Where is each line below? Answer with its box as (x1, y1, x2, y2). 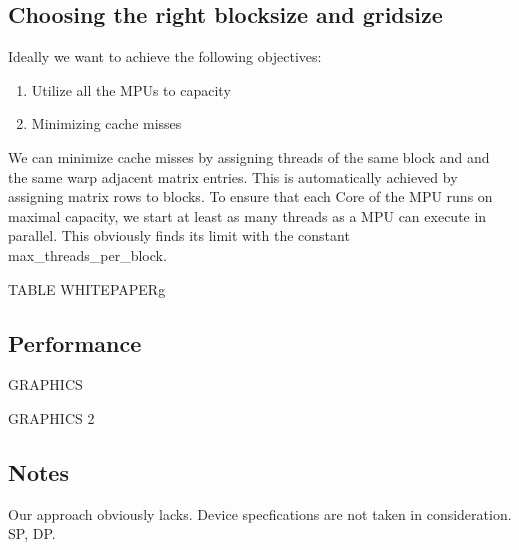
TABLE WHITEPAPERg (8, 278, 166, 299)
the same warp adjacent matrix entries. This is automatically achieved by (8, 166, 458, 187)
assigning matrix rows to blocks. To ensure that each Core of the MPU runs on (8, 186, 493, 207)
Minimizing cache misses (31, 113, 182, 134)
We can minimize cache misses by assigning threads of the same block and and (8, 146, 490, 167)
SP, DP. (8, 523, 56, 544)
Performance (8, 327, 142, 358)
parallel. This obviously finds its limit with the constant (8, 225, 350, 246)
